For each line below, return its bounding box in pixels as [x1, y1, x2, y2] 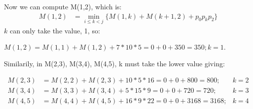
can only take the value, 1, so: [9, 25, 100, 35]
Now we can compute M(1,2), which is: [4, 1, 122, 11]
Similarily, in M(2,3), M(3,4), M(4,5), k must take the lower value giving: [4, 58, 225, 69]
